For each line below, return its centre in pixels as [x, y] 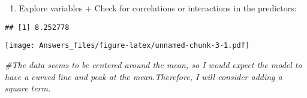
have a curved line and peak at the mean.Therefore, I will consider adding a [144, 76]
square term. [28, 88]
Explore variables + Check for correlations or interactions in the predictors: [158, 8]
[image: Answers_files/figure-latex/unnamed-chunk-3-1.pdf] [127, 46]
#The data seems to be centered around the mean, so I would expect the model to [153, 64]
